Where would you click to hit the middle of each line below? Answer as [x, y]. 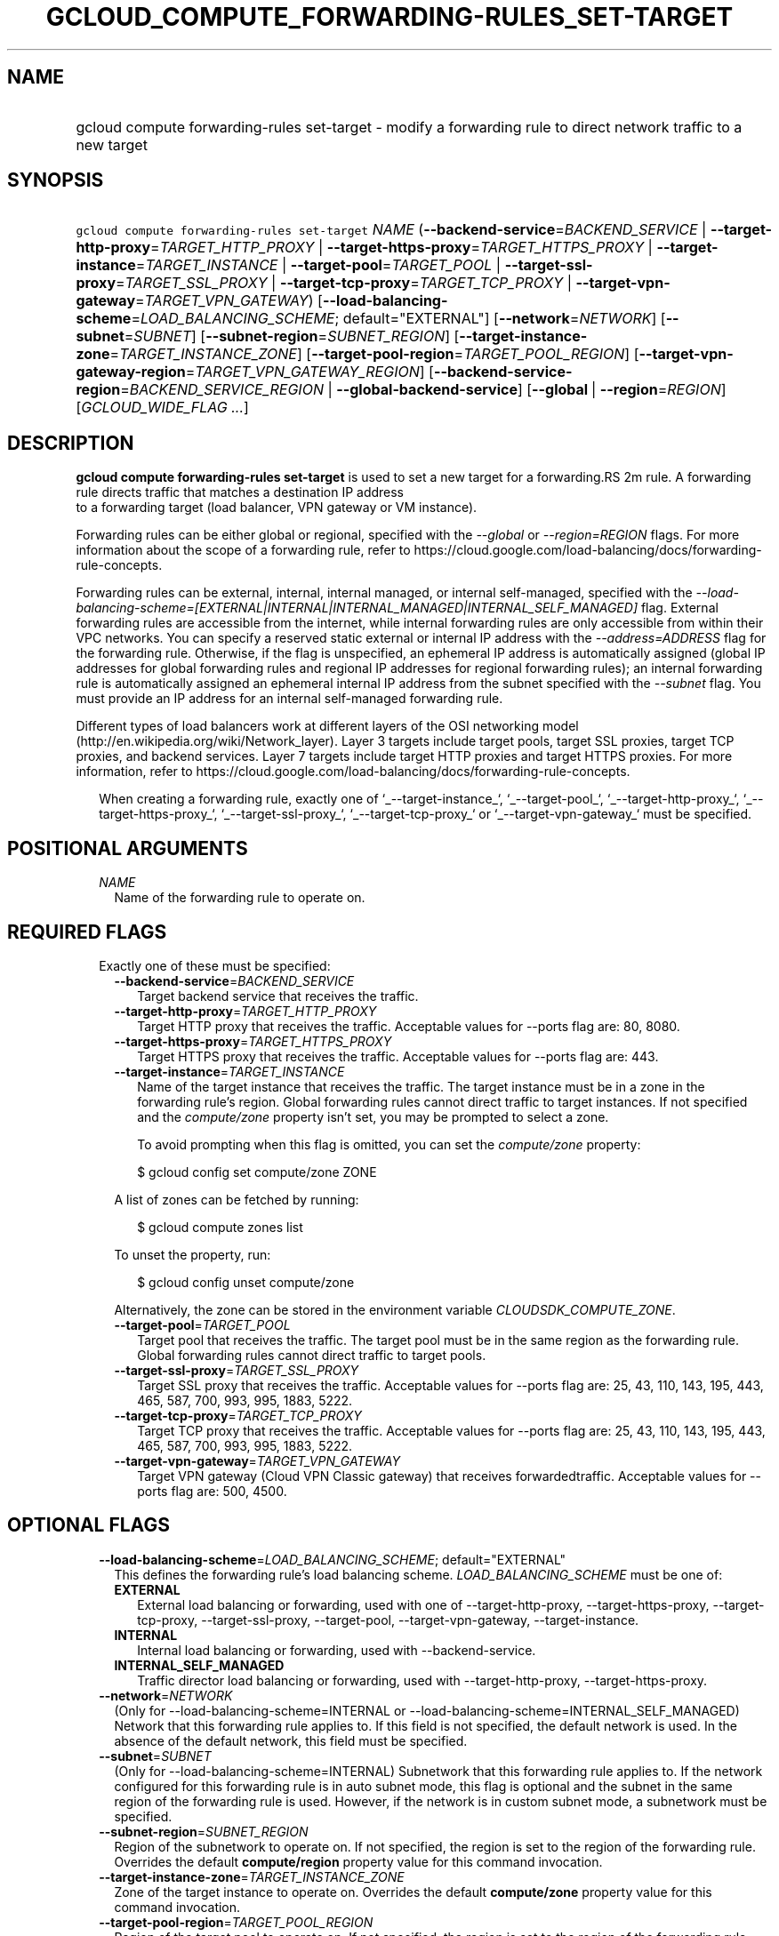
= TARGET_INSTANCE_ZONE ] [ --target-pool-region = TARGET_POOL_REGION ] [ [374, 354]
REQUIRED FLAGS [87, 932]
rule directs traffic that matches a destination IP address [240, 492]
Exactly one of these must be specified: [215, 965]
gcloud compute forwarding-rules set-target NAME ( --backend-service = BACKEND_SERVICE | [391, 230]
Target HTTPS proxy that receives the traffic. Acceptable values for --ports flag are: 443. [398, 1056]
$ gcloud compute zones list [220, 1227]
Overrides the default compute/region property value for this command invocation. [358, 1861]
